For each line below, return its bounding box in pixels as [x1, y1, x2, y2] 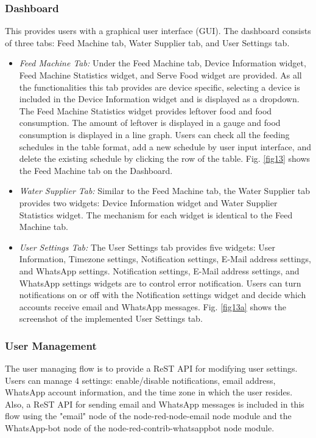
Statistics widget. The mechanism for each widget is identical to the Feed [19, 208, 293, 221]
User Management [5, 338, 97, 353]
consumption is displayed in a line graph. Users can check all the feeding [19, 128, 290, 141]
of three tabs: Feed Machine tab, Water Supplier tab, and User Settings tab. [5, 36, 290, 49]
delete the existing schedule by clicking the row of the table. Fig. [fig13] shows [19, 152, 311, 165]
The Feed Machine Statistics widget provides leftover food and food [19, 104, 272, 117]
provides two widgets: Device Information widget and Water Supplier [19, 196, 278, 209]
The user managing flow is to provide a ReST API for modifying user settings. [5, 362, 298, 375]
